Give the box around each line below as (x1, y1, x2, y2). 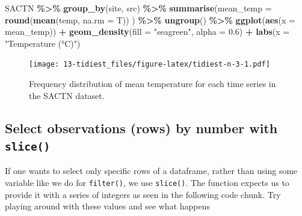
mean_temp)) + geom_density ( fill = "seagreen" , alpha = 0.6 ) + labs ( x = (5, 25, 290, 38)
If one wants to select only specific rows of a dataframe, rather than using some (5, 164, 298, 177)
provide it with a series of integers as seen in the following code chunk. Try (5, 188, 281, 200)
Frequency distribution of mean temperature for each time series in (29, 77, 276, 90)
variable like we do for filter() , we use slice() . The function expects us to (5, 176, 289, 188)
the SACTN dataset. (29, 89, 105, 101)
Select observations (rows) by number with (5, 118, 278, 137)
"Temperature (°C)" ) (5, 37, 81, 49)
